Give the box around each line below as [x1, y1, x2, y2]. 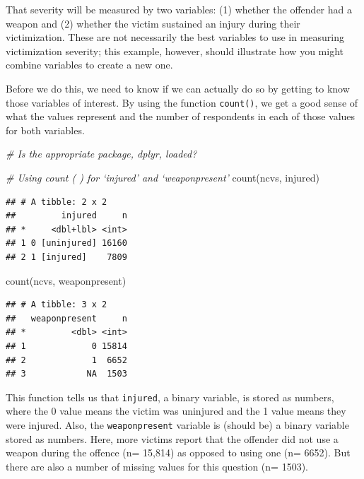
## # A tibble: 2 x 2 [6, 196, 107, 207]
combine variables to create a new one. [6, 57, 173, 72]
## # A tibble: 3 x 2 [6, 300, 107, 310]
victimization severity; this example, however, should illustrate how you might [6, 43, 344, 58]
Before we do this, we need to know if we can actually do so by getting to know [6, 81, 350, 95]
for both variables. [6, 122, 85, 137]
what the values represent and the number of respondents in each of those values [6, 109, 356, 124]
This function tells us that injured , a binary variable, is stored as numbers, [6, 389, 334, 404]
